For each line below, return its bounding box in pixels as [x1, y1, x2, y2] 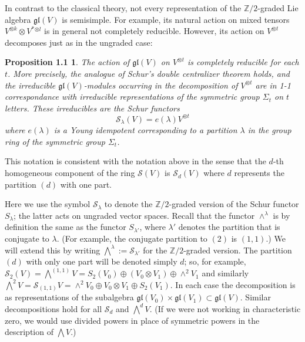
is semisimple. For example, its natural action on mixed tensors [62, 13, 290, 25]
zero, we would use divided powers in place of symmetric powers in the [5, 314, 260, 326]
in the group [247, 124, 291, 136]
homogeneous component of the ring [5, 167, 135, 179]
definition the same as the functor [5, 221, 126, 233]
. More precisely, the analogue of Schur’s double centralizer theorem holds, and [8, 67, 290, 79]
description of [5, 326, 53, 338]
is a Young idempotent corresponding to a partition [53, 124, 237, 136]
